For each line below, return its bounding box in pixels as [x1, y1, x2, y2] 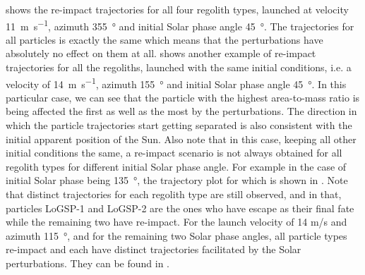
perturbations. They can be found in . [6, 256, 169, 270]
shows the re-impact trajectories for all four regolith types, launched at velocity [6, 2, 349, 16]
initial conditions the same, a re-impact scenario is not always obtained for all [6, 145, 342, 160]
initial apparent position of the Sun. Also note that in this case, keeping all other [6, 131, 357, 146]
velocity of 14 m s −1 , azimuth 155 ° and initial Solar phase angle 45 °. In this [6, 74, 347, 91]
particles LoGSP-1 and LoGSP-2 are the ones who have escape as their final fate [6, 200, 354, 215]
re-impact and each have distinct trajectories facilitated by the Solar [6, 242, 301, 257]
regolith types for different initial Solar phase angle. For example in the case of [6, 159, 347, 173]
